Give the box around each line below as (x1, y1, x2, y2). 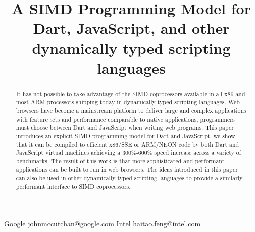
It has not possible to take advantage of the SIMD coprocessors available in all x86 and (16, 89, 245, 98)
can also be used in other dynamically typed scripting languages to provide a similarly (16, 173, 243, 182)
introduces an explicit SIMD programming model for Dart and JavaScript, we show (16, 132, 235, 140)
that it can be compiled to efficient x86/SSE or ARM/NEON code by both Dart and (16, 140, 239, 148)
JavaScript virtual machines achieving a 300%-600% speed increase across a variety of (16, 148, 241, 157)
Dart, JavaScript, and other (33, 18, 230, 38)
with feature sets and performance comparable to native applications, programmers (16, 114, 235, 123)
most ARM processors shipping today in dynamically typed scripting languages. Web (16, 98, 240, 106)
